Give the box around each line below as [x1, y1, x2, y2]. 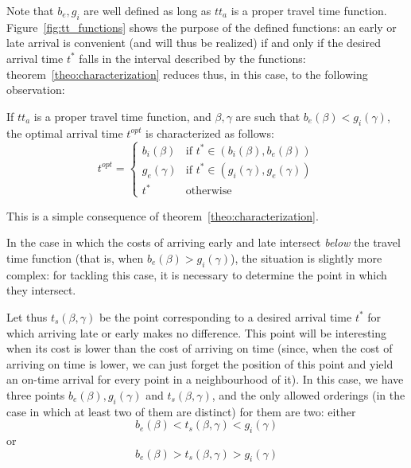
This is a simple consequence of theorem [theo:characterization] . [6, 207, 319, 224]
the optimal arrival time [6, 124, 123, 141]
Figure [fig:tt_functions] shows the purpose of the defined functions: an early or [6, 18, 397, 35]
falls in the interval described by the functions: [79, 49, 306, 66]
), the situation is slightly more [231, 249, 382, 266]
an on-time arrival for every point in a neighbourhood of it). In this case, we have [6, 371, 404, 388]
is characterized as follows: [145, 124, 274, 141]
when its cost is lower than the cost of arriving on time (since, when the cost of [6, 340, 393, 357]
